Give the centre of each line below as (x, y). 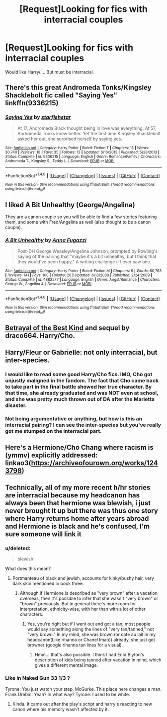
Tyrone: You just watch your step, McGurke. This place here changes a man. (83, 689)
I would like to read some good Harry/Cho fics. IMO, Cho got (79, 375)
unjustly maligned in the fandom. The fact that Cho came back (82, 381)
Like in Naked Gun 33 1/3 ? (38, 678)
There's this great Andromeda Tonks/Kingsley (78, 88)
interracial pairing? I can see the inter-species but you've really (83, 425)
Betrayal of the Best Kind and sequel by (67, 328)
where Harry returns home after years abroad (77, 518)
